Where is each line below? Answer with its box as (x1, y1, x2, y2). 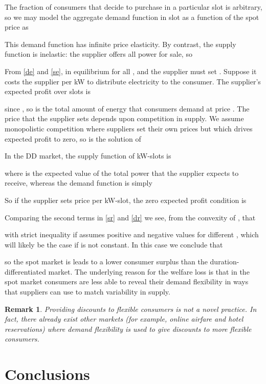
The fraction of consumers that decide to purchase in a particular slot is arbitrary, (5, 2, 262, 12)
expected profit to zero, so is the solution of (5, 133, 141, 144)
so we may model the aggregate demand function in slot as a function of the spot (5, 11, 259, 22)
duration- (210, 256, 239, 267)
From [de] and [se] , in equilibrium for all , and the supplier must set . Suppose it (5, 65, 257, 76)
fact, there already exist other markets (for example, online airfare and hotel (5, 313, 243, 324)
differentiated (5, 266, 46, 277)
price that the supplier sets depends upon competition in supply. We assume (5, 113, 244, 124)
